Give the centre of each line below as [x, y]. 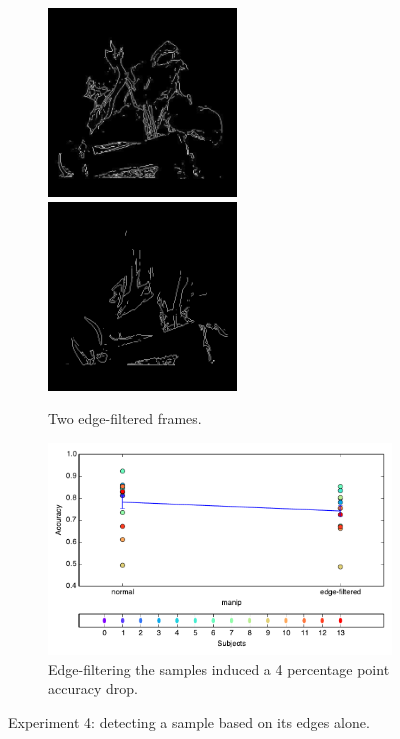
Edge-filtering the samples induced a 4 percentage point [219, 668]
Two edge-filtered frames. [125, 418]
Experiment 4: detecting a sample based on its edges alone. [189, 722]
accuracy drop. [93, 688]
